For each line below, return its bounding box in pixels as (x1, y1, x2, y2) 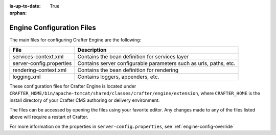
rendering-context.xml (12, 66, 66, 74)
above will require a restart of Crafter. (9, 114, 88, 120)
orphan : (9, 10, 27, 16)
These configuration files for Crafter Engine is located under (9, 83, 136, 89)
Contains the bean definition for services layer (77, 53, 189, 60)
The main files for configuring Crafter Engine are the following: (9, 37, 142, 43)
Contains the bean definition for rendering (77, 66, 179, 74)
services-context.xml (12, 53, 64, 60)
